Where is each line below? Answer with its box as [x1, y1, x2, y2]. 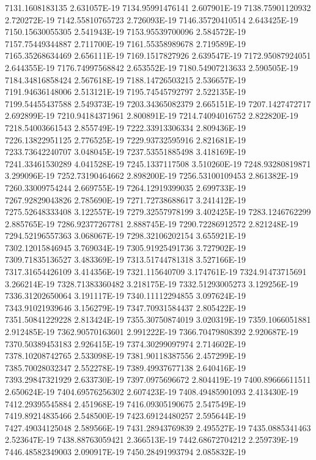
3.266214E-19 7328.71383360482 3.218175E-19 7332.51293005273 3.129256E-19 [5, 277, 298, 290]
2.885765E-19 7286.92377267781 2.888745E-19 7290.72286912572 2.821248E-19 [5, 217, 298, 230]
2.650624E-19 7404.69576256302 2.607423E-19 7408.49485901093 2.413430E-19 [5, 385, 298, 398]
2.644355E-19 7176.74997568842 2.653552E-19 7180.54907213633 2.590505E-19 [5, 61, 298, 74]
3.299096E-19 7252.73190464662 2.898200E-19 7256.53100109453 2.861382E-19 [5, 169, 298, 182]
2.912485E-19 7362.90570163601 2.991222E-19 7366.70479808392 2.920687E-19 [5, 325, 298, 338]
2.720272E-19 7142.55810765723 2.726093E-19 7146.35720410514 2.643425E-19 [5, 13, 298, 26]
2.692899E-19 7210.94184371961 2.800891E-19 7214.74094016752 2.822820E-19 [5, 109, 298, 122]
